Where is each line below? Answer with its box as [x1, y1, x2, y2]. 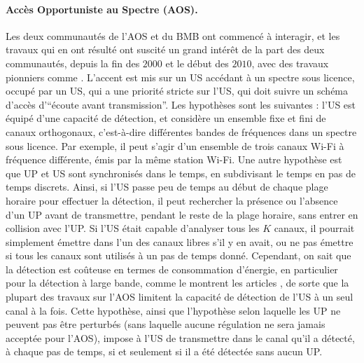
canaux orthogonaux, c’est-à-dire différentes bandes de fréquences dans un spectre [6, 124, 357, 139]
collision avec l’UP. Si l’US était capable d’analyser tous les [6, 221, 260, 235]
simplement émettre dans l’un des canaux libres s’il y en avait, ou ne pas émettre [6, 234, 353, 249]
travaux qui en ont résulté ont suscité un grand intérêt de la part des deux [6, 42, 325, 57]
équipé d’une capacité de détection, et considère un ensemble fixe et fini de [6, 111, 326, 125]
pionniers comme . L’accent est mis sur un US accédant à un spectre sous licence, [6, 69, 355, 84]
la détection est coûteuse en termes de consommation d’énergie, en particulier [6, 261, 338, 276]
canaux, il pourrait [274, 221, 355, 235]
